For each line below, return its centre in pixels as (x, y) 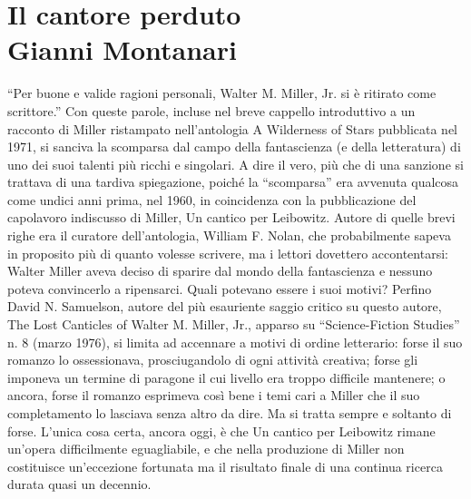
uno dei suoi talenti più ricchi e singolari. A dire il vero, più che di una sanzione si (235, 164)
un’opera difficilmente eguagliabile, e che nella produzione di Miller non (206, 449)
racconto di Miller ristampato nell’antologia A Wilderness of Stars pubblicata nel (232, 128)
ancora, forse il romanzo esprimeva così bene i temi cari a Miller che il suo (214, 395)
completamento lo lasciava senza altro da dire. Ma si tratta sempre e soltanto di (230, 413)
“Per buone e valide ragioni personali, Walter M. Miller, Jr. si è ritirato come (222, 93)
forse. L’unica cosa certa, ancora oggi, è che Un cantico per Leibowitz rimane (221, 431)
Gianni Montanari (122, 49)
